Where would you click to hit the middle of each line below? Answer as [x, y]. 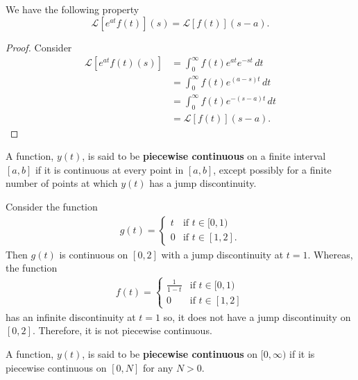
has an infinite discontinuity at [71, 316]
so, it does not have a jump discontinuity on [257, 316]
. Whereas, [330, 254]
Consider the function [52, 207]
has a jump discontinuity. [203, 183]
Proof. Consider [39, 47]
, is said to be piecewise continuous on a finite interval [204, 156]
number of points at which [62, 183]
